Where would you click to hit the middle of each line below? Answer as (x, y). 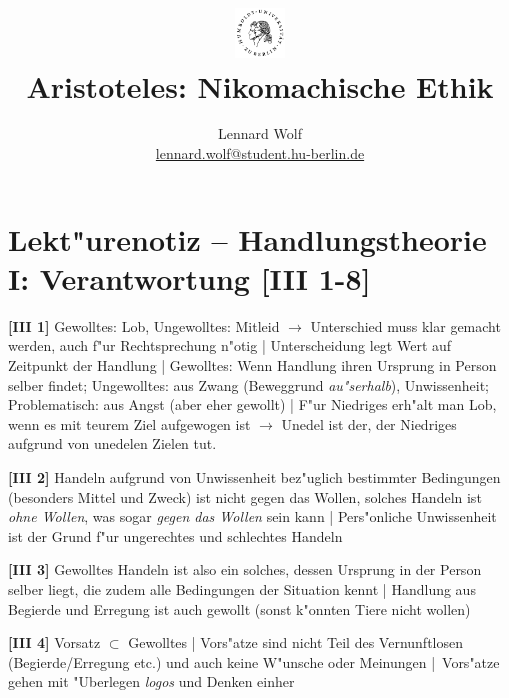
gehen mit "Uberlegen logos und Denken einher (151, 681)
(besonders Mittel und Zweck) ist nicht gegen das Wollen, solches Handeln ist (245, 496)
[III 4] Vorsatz (54, 642)
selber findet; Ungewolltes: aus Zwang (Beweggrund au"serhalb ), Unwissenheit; (249, 384)
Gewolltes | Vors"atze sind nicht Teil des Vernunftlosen (295, 642)
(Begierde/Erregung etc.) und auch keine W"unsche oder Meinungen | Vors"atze (254, 661)
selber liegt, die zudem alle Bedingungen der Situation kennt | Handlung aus (242, 588)
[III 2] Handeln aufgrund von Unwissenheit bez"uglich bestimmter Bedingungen (254, 476)
